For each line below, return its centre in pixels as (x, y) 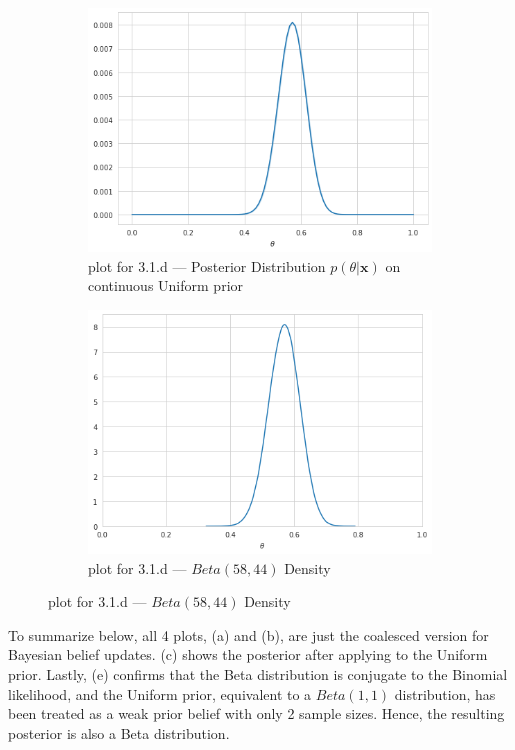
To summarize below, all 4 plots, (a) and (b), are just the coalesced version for (248, 634)
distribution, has (445, 693)
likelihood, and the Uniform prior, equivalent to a (160, 693)
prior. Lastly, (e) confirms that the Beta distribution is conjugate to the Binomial (258, 674)
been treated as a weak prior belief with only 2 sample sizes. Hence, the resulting (256, 713)
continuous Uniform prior (166, 285)
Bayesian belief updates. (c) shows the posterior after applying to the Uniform (248, 654)
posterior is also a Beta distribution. (119, 732)
